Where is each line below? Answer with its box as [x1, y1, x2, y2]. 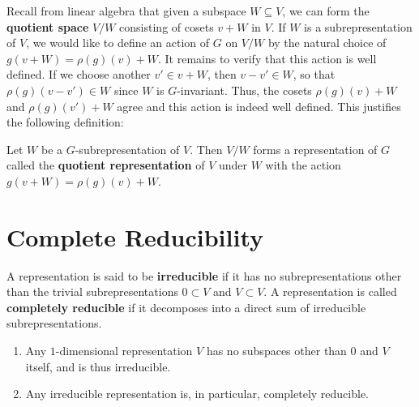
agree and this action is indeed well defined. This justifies [117, 97, 401, 114]
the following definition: [6, 114, 124, 131]
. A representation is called [263, 283, 397, 300]
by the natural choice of [267, 34, 387, 51]
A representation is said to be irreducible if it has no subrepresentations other [6, 267, 402, 284]
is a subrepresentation [304, 18, 413, 35]
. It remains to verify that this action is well [157, 49, 377, 66]
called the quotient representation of [6, 156, 205, 174]
